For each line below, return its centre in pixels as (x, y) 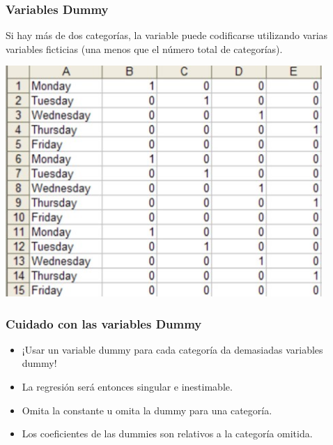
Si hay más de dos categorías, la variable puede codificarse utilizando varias (167, 35)
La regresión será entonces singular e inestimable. (127, 387)
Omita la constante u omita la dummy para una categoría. (147, 410)
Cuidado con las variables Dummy (104, 323)
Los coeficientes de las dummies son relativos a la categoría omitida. (167, 433)
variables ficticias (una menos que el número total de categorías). (144, 48)
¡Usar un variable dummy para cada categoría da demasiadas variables (172, 349)
